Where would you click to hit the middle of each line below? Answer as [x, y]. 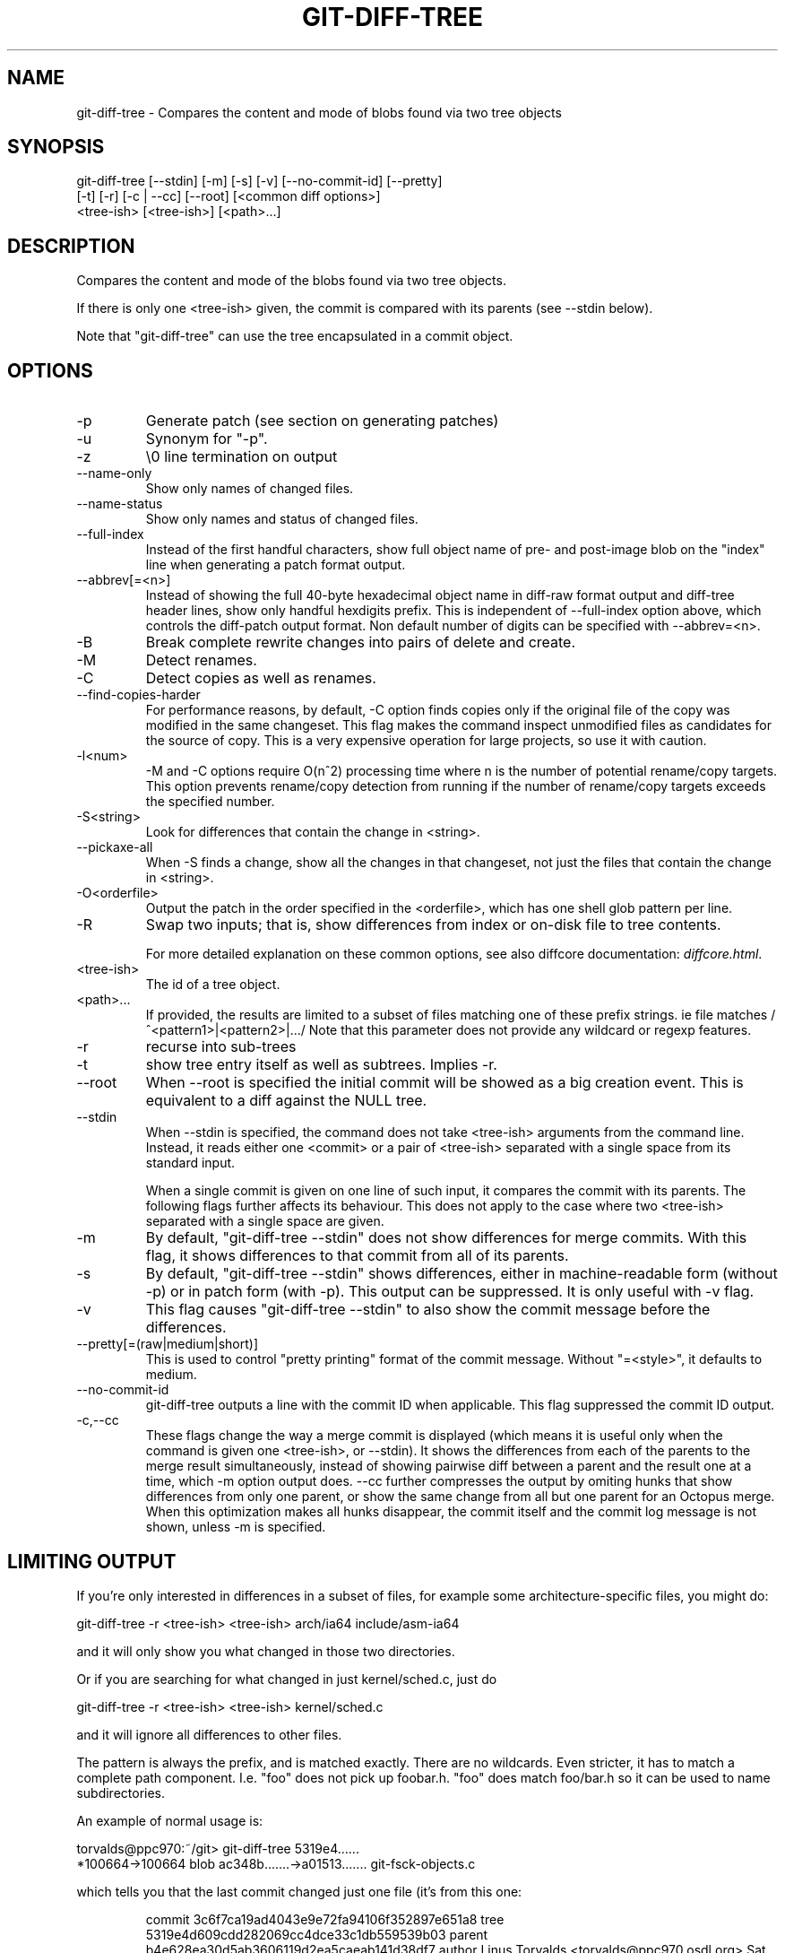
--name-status [120, 504]
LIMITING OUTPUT [92, 1561]
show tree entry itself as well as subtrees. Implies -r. [321, 1065]
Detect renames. [201, 660]
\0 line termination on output [242, 457]
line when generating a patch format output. [276, 565]
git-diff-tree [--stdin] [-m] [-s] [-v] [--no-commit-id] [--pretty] [259, 181]
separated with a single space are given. [265, 1221]
